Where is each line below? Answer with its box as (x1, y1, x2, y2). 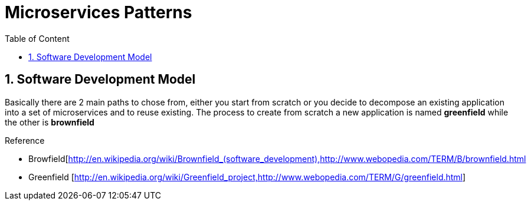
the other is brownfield (5, 117, 94, 127)
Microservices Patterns (5, 2, 192, 22)
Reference (5, 135, 45, 146)
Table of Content (5, 33, 70, 44)
